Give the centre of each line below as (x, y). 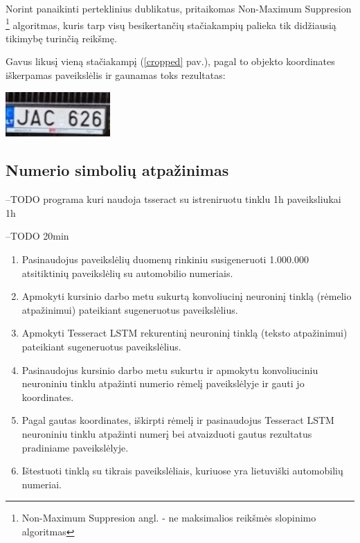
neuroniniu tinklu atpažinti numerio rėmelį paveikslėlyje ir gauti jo (163, 383)
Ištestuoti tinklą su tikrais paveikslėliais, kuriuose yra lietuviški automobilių (182, 471)
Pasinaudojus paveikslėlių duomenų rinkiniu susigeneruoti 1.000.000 (165, 259)
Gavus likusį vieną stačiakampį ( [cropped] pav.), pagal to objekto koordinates (170, 61)
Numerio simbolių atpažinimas (117, 170)
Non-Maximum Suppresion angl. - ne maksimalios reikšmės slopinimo (169, 518)
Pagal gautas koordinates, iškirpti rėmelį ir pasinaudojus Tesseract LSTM (178, 420)
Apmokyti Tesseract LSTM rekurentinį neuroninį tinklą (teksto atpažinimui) (184, 333)
